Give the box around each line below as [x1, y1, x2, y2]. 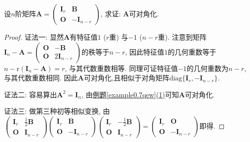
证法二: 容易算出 [4, 89, 57, 99]
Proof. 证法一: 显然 [4, 32, 64, 42]
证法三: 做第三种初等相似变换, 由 [4, 106, 110, 116]
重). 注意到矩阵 [158, 32, 207, 42]
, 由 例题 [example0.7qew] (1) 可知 [81, 89, 179, 99]
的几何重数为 [186, 63, 229, 73]
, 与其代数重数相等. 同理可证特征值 [65, 63, 178, 73]
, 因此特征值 [125, 46, 165, 57]
